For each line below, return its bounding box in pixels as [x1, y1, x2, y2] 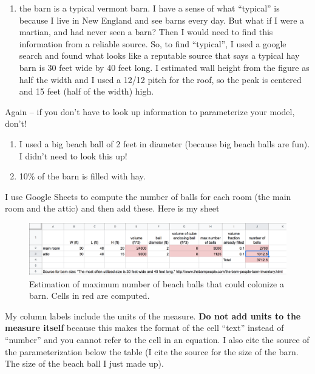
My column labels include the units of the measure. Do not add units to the [5, 309, 301, 322]
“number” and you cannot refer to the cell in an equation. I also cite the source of [5, 333, 310, 346]
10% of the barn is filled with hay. [19, 170, 146, 182]
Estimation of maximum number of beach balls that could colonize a [29, 277, 284, 290]
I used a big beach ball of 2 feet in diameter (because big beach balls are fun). [19, 137, 310, 150]
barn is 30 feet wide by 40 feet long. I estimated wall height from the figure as [19, 61, 310, 73]
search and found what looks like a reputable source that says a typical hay [19, 49, 300, 62]
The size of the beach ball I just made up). [5, 357, 164, 370]
